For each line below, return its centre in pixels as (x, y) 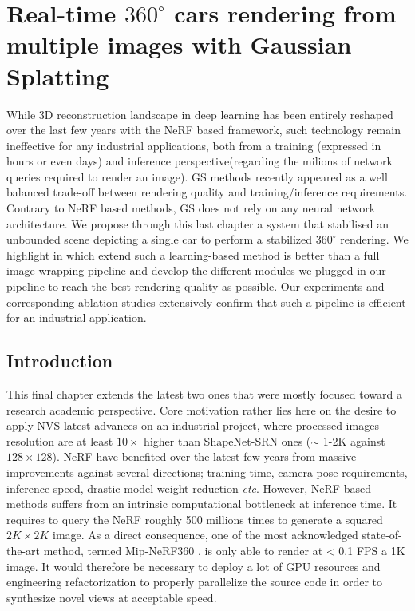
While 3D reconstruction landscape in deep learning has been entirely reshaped (200, 114)
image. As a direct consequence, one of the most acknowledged (206, 535)
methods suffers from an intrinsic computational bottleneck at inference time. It (202, 504)
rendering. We (374, 239)
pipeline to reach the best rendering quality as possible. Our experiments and (196, 286)
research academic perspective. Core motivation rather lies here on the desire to (202, 409)
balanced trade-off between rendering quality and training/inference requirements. (207, 192)
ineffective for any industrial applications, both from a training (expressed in (194, 145)
